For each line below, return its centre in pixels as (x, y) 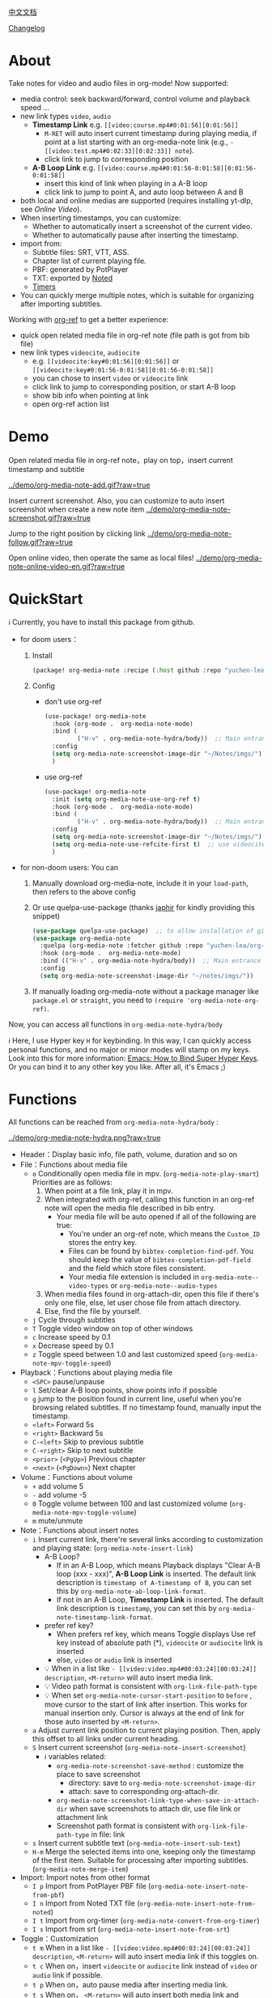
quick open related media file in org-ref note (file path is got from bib (135, 335)
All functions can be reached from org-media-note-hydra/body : (113, 1122)
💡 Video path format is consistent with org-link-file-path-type (151, 1686)
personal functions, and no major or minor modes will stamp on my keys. (130, 1049)
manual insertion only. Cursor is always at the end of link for (144, 1713)
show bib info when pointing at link (90, 395)
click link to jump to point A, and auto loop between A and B (144, 192)
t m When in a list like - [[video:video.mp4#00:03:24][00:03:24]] (141, 1947)
